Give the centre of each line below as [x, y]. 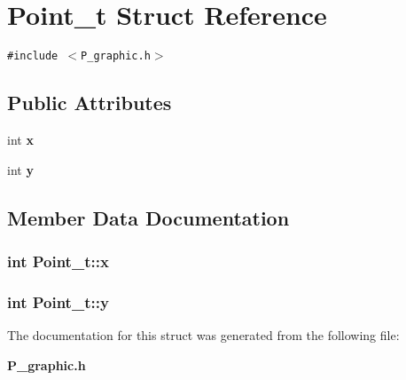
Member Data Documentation [148, 217]
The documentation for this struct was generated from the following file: [203, 335]
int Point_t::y [58, 301]
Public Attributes [90, 103]
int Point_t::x [58, 261]
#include [33, 56]
